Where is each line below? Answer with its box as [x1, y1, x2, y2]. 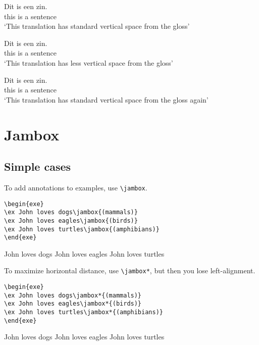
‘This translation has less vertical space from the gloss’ [4, 57, 173, 68]
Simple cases [4, 159, 71, 174]
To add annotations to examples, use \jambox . [4, 182, 147, 192]
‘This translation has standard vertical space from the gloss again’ [4, 94, 209, 105]
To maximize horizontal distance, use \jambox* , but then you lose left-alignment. [4, 265, 255, 276]
